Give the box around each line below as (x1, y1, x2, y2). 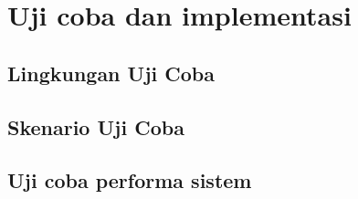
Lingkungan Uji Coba (7, 58, 215, 87)
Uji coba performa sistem (7, 166, 252, 194)
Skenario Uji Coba (7, 112, 184, 141)
